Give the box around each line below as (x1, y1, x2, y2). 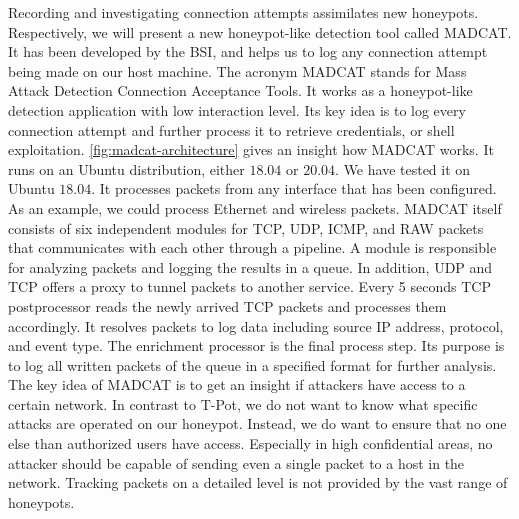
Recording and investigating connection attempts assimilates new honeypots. (8, 2, 479, 22)
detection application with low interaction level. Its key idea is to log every (8, 99, 466, 120)
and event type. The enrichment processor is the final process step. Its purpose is (8, 335, 505, 356)
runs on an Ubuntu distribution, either (8, 158, 245, 179)
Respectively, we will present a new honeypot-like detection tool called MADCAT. (8, 21, 512, 42)
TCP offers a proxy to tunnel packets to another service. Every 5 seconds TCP (8, 276, 491, 297)
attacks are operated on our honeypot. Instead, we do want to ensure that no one (8, 413, 507, 434)
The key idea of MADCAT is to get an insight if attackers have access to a (8, 374, 466, 395)
